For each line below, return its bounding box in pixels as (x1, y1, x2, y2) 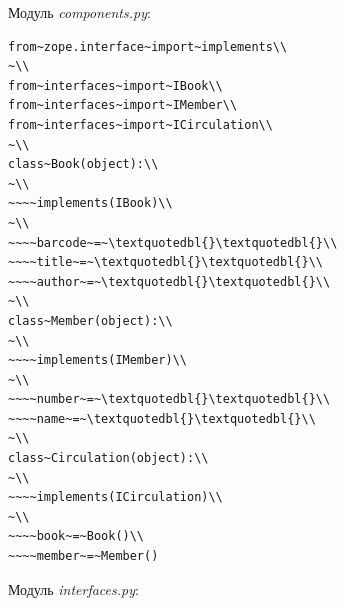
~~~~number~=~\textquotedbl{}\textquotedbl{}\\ (8, 392, 331, 407)
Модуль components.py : (8, 2, 151, 22)
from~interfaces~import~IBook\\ (8, 78, 223, 93)
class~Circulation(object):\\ (8, 451, 209, 466)
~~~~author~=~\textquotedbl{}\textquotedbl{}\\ (8, 274, 331, 289)
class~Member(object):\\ (8, 313, 173, 328)
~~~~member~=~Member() (8, 549, 159, 564)
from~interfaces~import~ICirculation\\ (8, 117, 273, 132)
